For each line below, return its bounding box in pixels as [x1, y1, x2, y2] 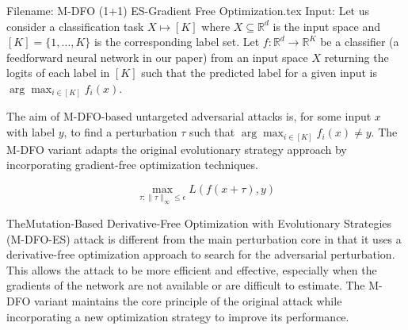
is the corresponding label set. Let [93, 33, 260, 50]
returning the [324, 48, 389, 65]
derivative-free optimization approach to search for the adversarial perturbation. [6, 246, 395, 263]
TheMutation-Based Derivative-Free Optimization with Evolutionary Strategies [6, 214, 392, 231]
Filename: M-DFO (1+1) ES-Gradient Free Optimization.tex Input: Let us [6, 2, 370, 18]
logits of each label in [6, 64, 110, 81]
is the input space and [273, 17, 381, 34]
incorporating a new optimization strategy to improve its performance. [6, 308, 349, 324]
